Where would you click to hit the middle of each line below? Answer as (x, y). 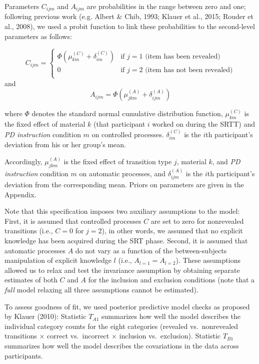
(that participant (119, 124)
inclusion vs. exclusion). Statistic (170, 336)
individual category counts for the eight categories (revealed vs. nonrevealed (121, 326)
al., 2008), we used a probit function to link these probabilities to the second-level (130, 26)
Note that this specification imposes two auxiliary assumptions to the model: (122, 211)
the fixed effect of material (45, 124)
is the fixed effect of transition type (118, 161)
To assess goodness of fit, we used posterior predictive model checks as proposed (127, 306)
